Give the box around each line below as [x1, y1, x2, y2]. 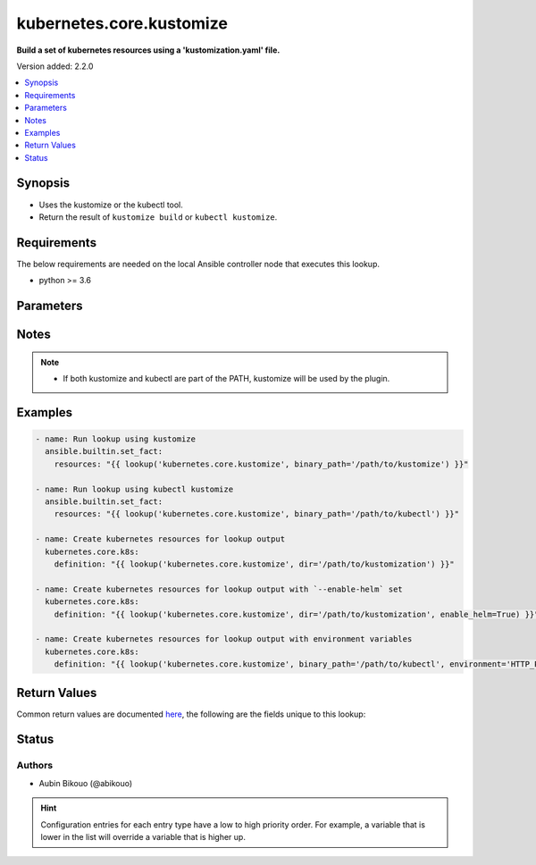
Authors [16, 760, 54, 772]
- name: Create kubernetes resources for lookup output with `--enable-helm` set [35, 584, 404, 594]
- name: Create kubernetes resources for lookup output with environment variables [35, 634, 413, 644]
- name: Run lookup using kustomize [35, 434, 197, 444]
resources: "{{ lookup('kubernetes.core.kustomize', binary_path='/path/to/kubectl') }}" [54, 509, 460, 519]
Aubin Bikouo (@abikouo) [38, 777, 133, 788]
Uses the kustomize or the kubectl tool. [38, 199, 183, 210]
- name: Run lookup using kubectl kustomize [35, 483, 234, 494]
